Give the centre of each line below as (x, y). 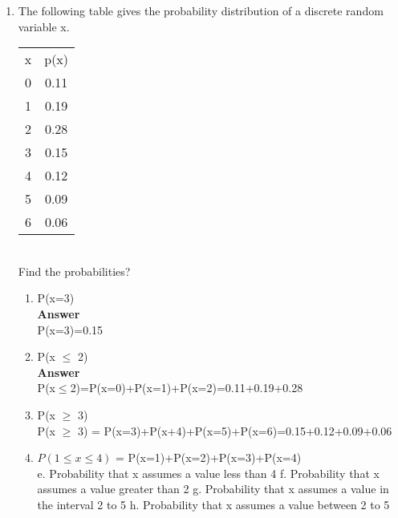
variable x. (44, 26)
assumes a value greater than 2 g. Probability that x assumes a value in (213, 489)
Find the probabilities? (74, 271)
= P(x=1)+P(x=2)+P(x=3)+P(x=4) (209, 457)
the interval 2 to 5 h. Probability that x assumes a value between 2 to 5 (213, 504)
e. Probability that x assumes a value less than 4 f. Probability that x (208, 473)
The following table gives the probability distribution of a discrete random (201, 10)
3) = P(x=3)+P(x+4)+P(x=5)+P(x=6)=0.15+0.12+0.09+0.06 (235, 430)
